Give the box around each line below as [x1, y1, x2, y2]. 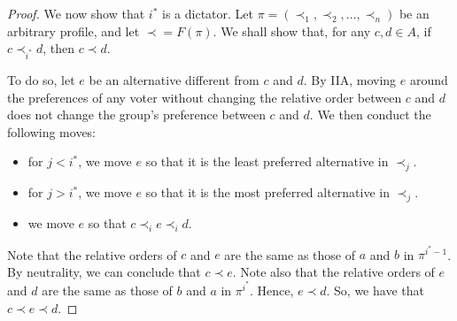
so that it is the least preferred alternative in [145, 152, 389, 171]
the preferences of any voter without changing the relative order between [7, 88, 402, 106]
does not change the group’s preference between [7, 105, 266, 124]
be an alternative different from [89, 70, 259, 88]
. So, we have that [326, 280, 424, 299]
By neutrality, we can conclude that [7, 262, 201, 280]
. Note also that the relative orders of [232, 262, 435, 280]
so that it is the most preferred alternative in [145, 183, 391, 202]
